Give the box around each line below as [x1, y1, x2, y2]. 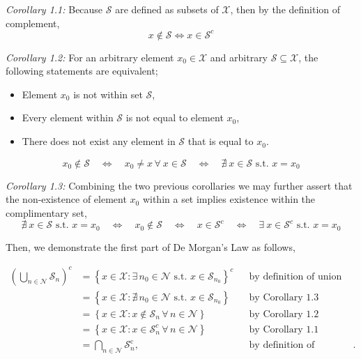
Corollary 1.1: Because [6, 2, 103, 16]
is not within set [73, 86, 143, 101]
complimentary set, [6, 205, 87, 220]
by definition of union [249, 271, 342, 282]
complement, [6, 15, 60, 30]
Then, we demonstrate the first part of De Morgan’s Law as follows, [6, 240, 295, 254]
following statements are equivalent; [6, 63, 158, 78]
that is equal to [187, 134, 254, 148]
